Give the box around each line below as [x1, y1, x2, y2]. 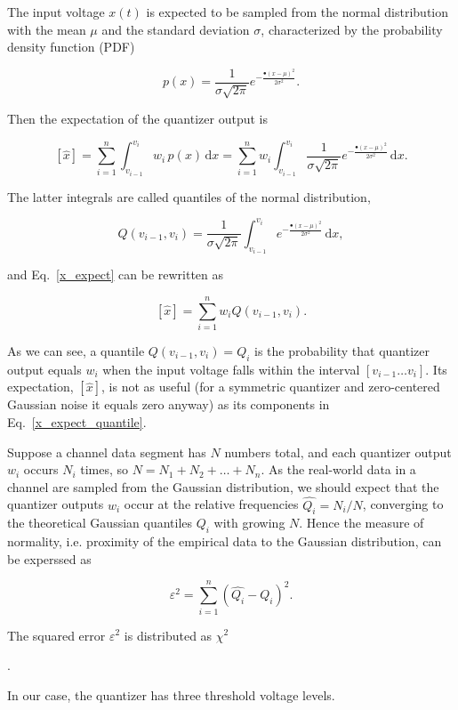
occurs [23, 460, 59, 479]
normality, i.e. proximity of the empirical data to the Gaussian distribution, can [7, 532, 442, 551]
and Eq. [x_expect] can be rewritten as [7, 265, 224, 284]
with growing [213, 513, 285, 532]
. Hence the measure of [299, 513, 424, 532]
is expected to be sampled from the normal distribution [146, 3, 449, 20]
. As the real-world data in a [261, 460, 416, 479]
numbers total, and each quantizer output [224, 442, 452, 461]
